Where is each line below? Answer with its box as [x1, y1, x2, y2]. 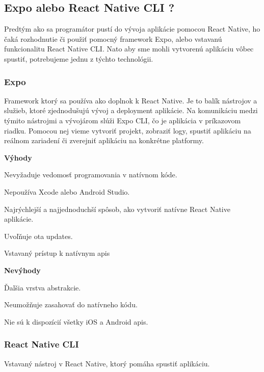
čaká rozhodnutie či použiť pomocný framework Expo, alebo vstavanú [4, 33, 222, 44]
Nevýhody [4, 264, 41, 275]
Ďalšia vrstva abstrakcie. [4, 282, 81, 293]
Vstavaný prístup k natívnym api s [4, 248, 110, 258]
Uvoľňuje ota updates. [4, 230, 73, 241]
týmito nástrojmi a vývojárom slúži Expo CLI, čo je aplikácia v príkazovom [4, 115, 241, 125]
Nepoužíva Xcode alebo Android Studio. [4, 186, 130, 197]
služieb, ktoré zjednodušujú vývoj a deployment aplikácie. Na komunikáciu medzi [4, 105, 258, 116]
